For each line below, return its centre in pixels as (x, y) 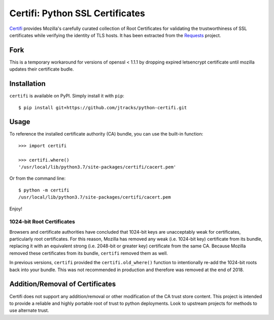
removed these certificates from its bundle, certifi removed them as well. (89, 253)
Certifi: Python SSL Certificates (77, 13)
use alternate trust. (29, 310)
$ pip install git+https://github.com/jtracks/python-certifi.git (103, 107)
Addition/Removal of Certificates (63, 284)
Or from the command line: (38, 178)
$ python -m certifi (44, 190)
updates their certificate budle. (42, 69)
